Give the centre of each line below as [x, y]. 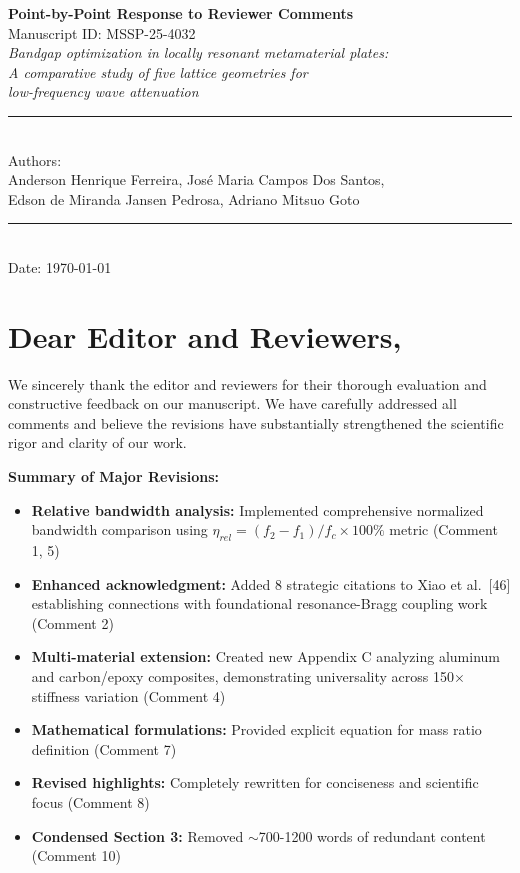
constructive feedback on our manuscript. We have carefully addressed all [232, 403]
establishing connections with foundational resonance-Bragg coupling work [259, 603]
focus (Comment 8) [90, 801]
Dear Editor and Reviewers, [205, 335]
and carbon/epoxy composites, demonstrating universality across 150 [242, 675]
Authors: [35, 159]
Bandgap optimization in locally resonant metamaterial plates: [198, 52]
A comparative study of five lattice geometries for [158, 71]
